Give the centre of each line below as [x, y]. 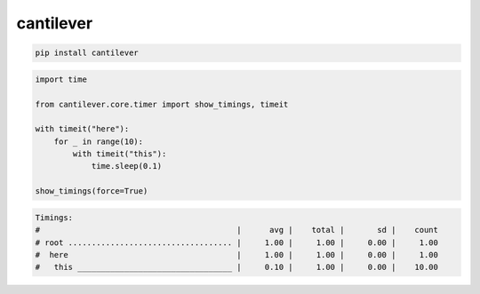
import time [61, 79]
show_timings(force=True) [92, 191]
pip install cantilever [87, 53]
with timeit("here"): [82, 129]
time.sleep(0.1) [127, 166]
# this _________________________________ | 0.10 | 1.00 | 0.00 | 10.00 [237, 267]
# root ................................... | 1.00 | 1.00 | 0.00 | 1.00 [237, 242]
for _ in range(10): [99, 141]
